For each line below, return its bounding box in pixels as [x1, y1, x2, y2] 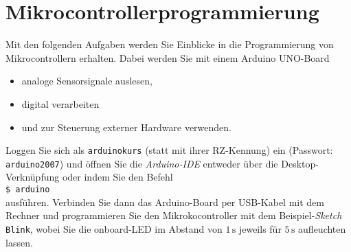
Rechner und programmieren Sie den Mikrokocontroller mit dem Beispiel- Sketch [5, 208, 342, 222]
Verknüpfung [5, 170, 60, 184]
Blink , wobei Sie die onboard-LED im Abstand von [5, 221, 223, 236]
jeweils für [238, 221, 282, 236]
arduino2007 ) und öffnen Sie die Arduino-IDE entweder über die [5, 156, 278, 170]
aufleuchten [298, 221, 346, 236]
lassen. [5, 235, 33, 249]
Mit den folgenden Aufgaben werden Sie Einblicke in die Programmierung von [5, 37, 334, 51]
